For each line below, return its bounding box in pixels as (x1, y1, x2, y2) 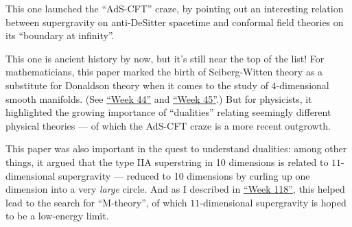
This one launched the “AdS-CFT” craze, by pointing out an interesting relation (5, 1, 344, 15)
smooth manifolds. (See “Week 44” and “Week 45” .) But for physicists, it (5, 91, 312, 106)
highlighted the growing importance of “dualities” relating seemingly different (5, 105, 331, 119)
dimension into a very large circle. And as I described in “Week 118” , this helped (5, 182, 345, 196)
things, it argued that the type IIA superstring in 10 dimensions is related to (5, 154, 329, 169)
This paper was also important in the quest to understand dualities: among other (5, 141, 347, 156)
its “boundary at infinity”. (5, 28, 115, 43)
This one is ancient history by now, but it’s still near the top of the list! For (5, 51, 325, 65)
